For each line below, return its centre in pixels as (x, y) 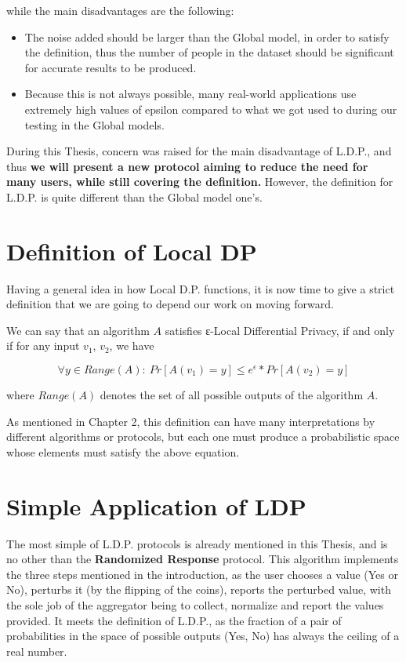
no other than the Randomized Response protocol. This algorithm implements (203, 559)
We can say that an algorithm (78, 330)
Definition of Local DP (132, 251)
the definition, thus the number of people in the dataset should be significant (209, 52)
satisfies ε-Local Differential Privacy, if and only (280, 330)
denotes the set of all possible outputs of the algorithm (232, 395)
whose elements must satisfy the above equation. (123, 451)
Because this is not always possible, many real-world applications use (190, 94)
